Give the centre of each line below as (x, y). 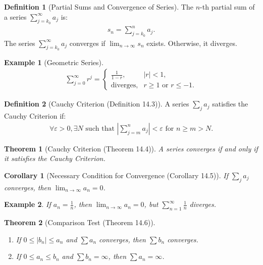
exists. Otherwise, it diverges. (192, 43)
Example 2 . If (28, 204)
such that (100, 128)
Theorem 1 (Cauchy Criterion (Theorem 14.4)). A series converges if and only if (131, 148)
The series (20, 43)
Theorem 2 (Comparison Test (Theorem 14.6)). (80, 222)
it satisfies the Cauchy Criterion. (55, 158)
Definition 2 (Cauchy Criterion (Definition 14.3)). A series (97, 104)
